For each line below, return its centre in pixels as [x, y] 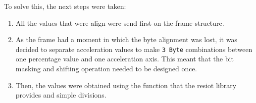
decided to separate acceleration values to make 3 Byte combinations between [134, 49]
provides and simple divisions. [61, 95]
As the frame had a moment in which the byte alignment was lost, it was [126, 39]
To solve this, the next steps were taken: [65, 6]
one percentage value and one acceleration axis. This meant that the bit [125, 59]
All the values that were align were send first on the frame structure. [120, 23]
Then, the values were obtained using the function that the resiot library [126, 85]
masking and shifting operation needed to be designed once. [106, 69]
